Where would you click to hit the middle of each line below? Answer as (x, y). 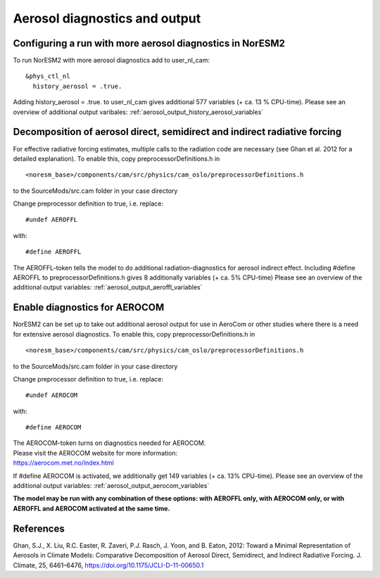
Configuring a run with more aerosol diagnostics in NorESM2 (149, 43)
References (39, 528)
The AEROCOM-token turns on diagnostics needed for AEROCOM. (109, 443)
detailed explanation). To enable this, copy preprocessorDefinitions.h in (116, 158)
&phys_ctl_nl (48, 76)
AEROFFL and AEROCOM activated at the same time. (91, 508)
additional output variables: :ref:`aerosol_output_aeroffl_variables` (108, 287)
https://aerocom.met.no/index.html (63, 463)
